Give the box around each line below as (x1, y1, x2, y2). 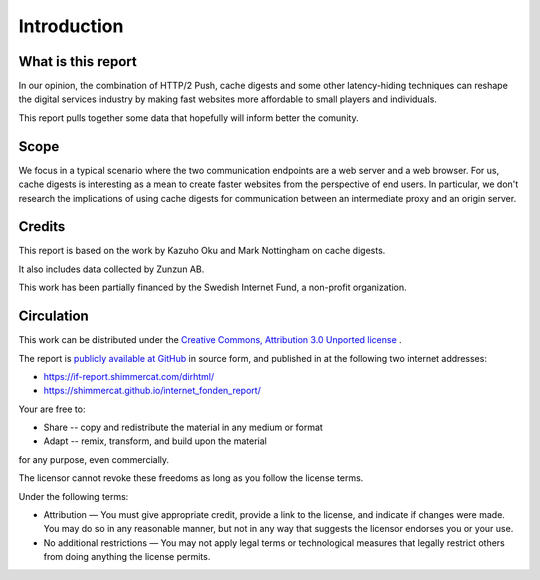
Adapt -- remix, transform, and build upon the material (43, 435, 267, 447)
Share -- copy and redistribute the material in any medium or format (43, 421, 324, 434)
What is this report (18, 53, 137, 70)
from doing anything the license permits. (43, 551, 211, 563)
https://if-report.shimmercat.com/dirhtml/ (43, 370, 215, 382)
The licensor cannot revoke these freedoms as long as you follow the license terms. (18, 472, 364, 484)
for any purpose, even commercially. (18, 453, 170, 465)
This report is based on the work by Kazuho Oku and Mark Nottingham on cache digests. (18, 245, 386, 257)
